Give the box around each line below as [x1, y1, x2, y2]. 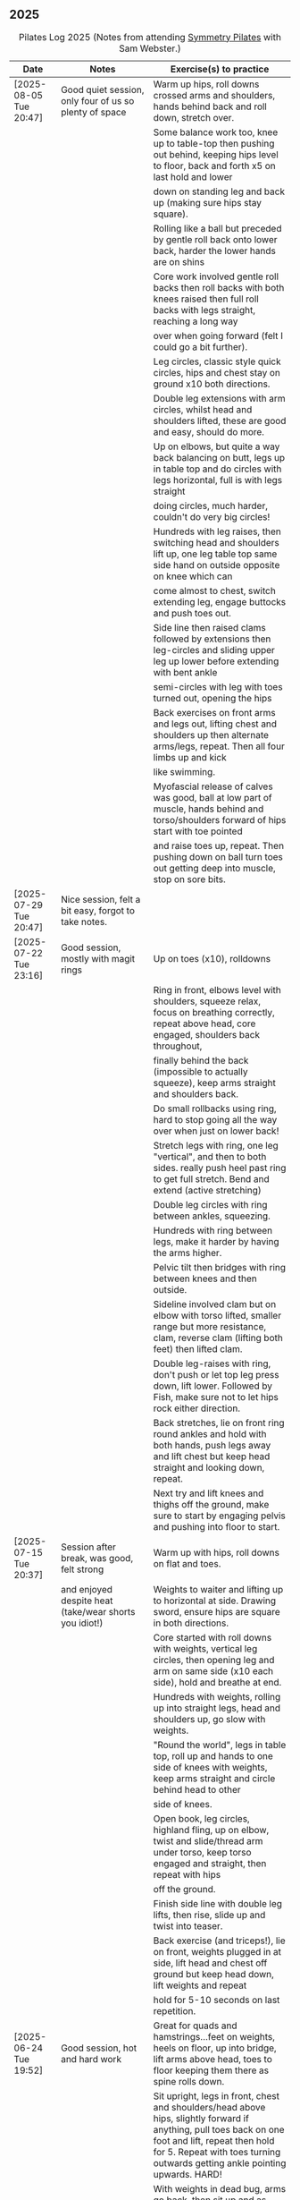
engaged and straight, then [153, 1856, 267, 1869]
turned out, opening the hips [153, 692, 272, 704]
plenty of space [61, 106, 127, 118]
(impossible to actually [153, 1065, 248, 1077]
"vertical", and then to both [153, 1150, 267, 1162]
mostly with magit [61, 952, 136, 964]
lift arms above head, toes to [153, 2052, 272, 2065]
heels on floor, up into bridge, [153, 2042, 277, 2054]
